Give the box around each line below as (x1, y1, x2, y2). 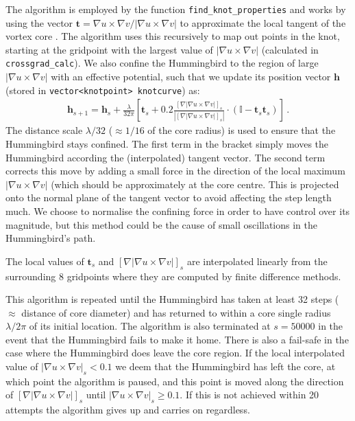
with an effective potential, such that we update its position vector (51, 69, 331, 84)
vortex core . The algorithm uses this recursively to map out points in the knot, (5, 29, 340, 43)
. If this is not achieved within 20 (180, 387, 319, 402)
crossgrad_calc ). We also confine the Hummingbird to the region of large (5, 56, 319, 70)
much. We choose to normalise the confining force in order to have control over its (5, 203, 350, 218)
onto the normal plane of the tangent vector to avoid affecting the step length (5, 190, 332, 205)
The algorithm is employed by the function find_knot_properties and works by (5, 2, 346, 16)
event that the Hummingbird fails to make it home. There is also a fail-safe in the (5, 332, 349, 346)
